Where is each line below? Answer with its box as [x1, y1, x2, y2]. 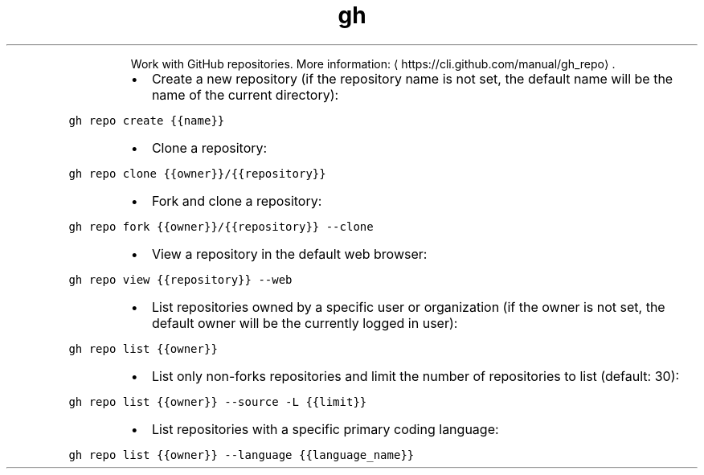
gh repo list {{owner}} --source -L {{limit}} [68, 395, 367, 408]
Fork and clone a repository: [151, 192, 322, 209]
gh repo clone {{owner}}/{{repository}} [68, 166, 326, 180]
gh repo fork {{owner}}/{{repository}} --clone [68, 219, 374, 233]
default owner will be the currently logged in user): [151, 314, 458, 331]
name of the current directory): [151, 86, 339, 103]
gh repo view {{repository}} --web [68, 272, 293, 286]
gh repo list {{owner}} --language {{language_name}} [68, 448, 415, 461]
